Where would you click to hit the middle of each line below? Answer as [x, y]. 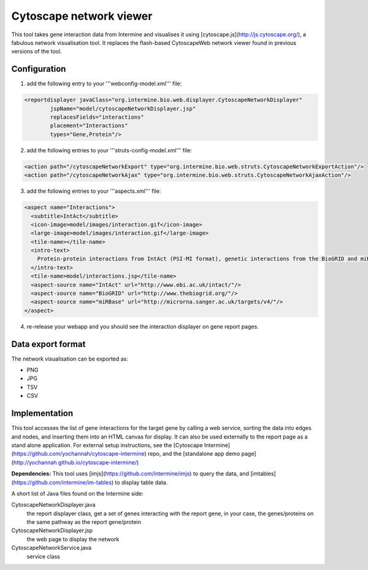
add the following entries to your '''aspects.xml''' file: [94, 191]
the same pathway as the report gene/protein [84, 522]
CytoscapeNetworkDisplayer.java [53, 505]
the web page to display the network [73, 539]
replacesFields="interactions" [97, 117]
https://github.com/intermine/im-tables [63, 482]
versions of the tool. [36, 52]
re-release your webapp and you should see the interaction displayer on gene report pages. [143, 326]
